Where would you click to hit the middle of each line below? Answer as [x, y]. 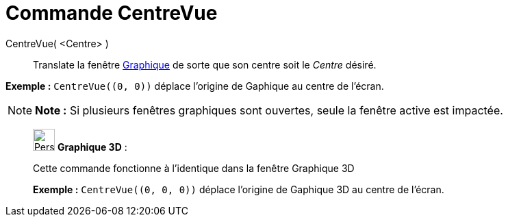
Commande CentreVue [112, 13]
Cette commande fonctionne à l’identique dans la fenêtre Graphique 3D [194, 168]
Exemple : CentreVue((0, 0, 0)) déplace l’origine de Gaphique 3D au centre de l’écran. [239, 189]
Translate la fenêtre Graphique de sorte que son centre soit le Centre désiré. [205, 64]
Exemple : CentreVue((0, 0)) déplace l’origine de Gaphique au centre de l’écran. [195, 86]
